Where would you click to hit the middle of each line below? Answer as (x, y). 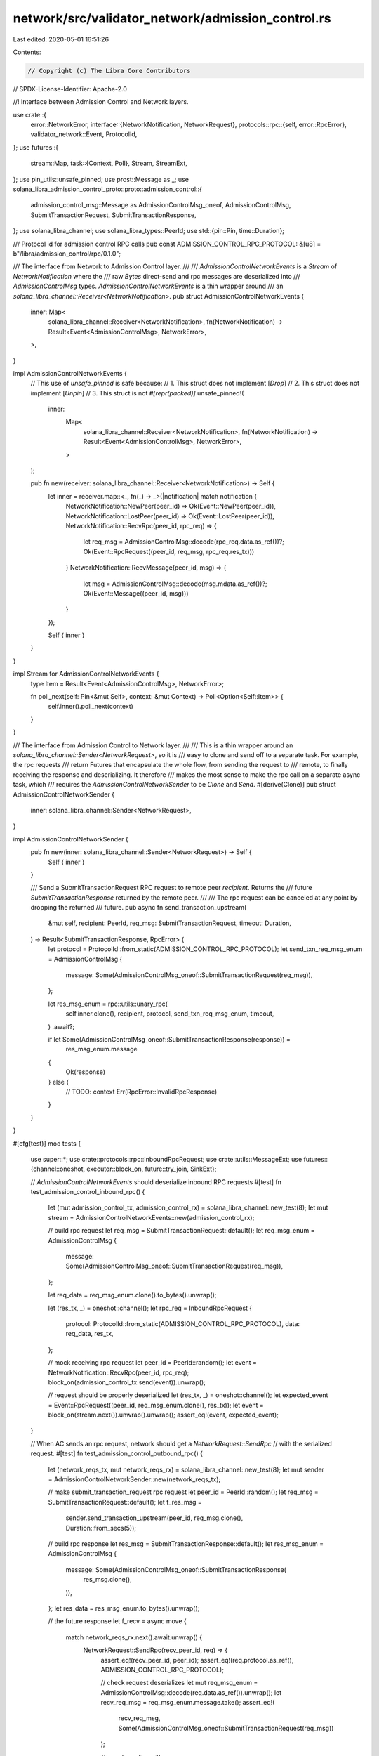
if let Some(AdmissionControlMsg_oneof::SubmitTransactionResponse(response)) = (169, 1039)
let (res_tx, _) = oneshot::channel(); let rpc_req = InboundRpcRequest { (150, 1308)
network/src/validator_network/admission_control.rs (172, 18)
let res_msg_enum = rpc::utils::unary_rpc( (108, 1004)
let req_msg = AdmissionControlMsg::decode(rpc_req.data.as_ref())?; (184, 542)
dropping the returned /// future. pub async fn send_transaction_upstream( (139, 908)
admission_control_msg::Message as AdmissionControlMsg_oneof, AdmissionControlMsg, (161, 205)
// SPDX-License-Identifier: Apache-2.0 (70, 89)
